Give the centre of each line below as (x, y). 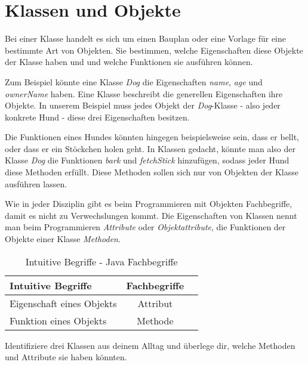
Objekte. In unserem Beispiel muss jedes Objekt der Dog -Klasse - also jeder (143, 105)
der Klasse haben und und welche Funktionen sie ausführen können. (129, 62)
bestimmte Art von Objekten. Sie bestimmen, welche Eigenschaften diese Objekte (154, 50)
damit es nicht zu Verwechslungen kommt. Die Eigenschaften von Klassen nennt (151, 215)
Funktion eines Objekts (58, 320)
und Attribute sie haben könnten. (66, 357)
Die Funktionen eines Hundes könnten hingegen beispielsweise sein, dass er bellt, (152, 137)
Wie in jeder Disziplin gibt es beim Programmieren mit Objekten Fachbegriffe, (149, 204)
